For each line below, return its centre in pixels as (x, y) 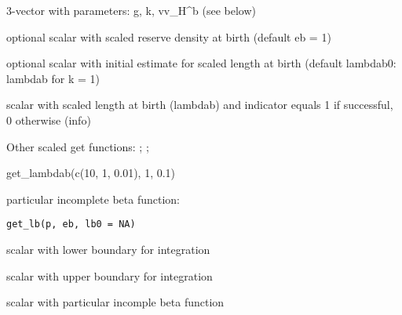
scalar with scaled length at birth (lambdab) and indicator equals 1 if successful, (200, 105)
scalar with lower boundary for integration (108, 249)
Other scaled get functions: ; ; (78, 146)
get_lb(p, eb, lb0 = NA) (71, 224)
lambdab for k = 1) (53, 78)
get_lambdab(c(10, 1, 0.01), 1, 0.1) (91, 173)
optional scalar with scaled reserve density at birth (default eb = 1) (169, 36)
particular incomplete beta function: (93, 199)
